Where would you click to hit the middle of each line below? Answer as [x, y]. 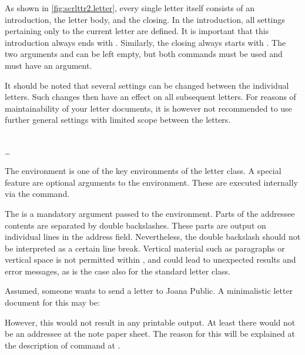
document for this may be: [52, 302]
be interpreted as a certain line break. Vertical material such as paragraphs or [145, 248]
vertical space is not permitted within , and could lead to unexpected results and [150, 259]
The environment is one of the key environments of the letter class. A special [143, 171]
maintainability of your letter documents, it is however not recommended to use [148, 108]
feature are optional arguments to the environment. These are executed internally [151, 182]
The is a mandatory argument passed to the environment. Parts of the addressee [150, 213]
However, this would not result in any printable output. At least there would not [150, 322]
